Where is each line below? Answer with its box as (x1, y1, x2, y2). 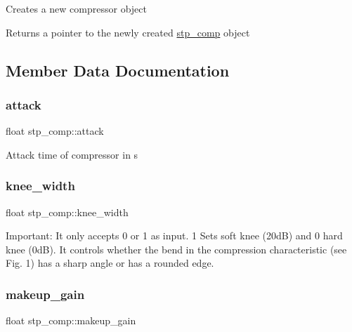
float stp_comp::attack (6, 124, 104, 138)
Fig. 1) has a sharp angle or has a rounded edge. (6, 255, 214, 270)
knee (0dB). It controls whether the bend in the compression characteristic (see (6, 241, 347, 256)
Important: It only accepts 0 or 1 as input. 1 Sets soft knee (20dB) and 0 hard (6, 228, 343, 243)
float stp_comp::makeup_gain (6, 313, 136, 328)
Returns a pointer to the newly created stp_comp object (6, 25, 250, 39)
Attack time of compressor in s (6, 147, 138, 161)
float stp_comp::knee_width (6, 204, 129, 219)
